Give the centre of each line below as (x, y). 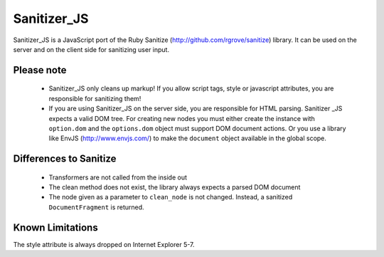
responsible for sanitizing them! (95, 98)
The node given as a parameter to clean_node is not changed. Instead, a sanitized (171, 197)
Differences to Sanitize (65, 159)
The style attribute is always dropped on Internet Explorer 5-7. (104, 244)
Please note (40, 70)
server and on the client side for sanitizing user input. (91, 49)
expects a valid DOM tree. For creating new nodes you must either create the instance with (182, 118)
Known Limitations (56, 227)
